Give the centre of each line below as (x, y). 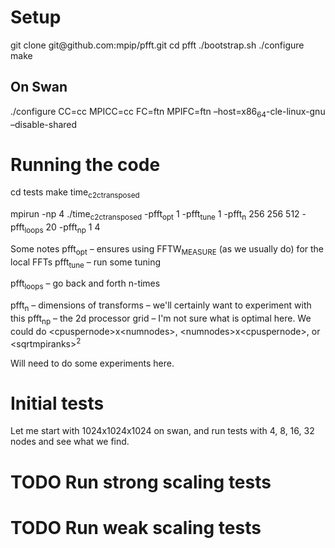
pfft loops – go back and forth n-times (85, 284)
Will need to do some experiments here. (92, 363)
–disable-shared (44, 124)
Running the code (85, 164)
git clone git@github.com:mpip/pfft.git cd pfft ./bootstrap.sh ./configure (157, 45)
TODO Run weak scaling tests (136, 527)
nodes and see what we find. (70, 442)
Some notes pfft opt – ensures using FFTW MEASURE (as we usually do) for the (167, 249)
